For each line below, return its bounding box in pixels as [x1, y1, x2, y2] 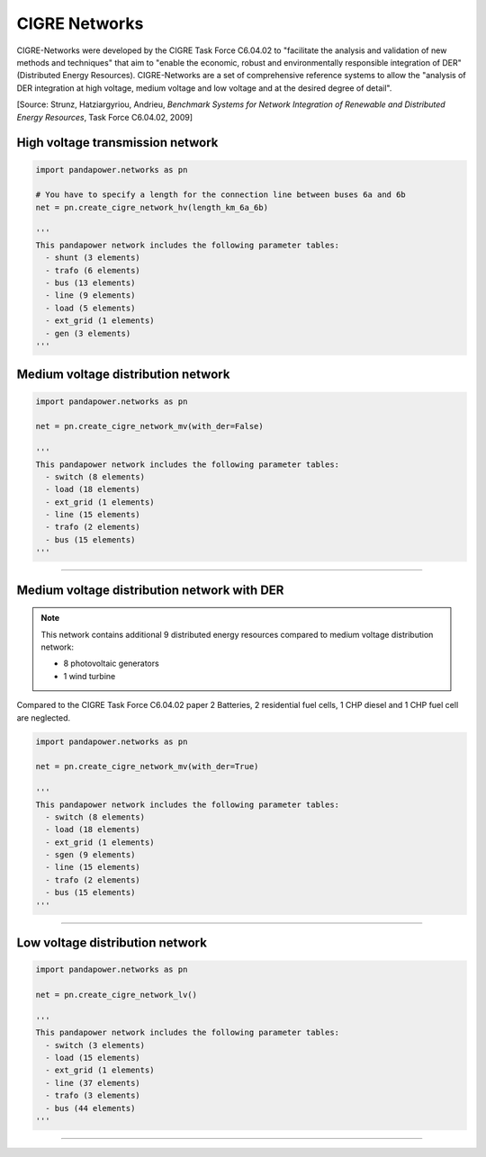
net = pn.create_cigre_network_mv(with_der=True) [35, 761, 259, 772]
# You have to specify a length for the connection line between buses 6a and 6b [35, 190, 407, 200]
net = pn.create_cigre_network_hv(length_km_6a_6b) [35, 202, 269, 212]
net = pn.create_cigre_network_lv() [35, 990, 198, 1000]
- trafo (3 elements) [45, 1090, 141, 1101]
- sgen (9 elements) [45, 850, 136, 860]
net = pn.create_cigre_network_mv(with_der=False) [35, 421, 265, 432]
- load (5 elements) [45, 302, 136, 313]
